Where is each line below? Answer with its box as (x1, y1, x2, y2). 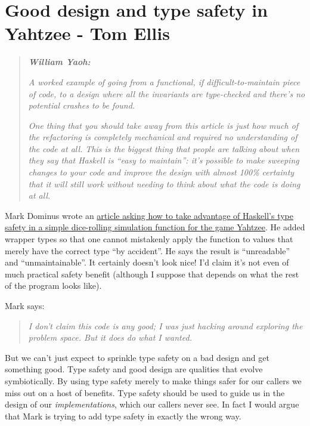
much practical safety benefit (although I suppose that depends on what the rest (5, 267, 299, 280)
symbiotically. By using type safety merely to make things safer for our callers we (5, 374, 302, 387)
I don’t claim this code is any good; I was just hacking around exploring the (28, 319, 303, 332)
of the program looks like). (5, 279, 102, 292)
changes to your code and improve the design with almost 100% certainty (28, 166, 294, 178)
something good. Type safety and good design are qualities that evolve (5, 363, 263, 375)
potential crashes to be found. (28, 99, 135, 112)
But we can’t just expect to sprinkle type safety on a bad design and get (5, 351, 269, 363)
